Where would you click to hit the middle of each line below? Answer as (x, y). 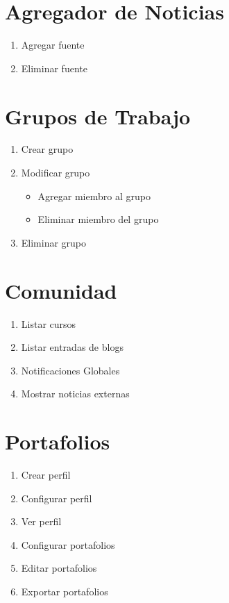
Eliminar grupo (54, 242)
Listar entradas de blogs (72, 347)
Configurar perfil (57, 498)
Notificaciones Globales (70, 370)
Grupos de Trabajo (98, 116)
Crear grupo (47, 149)
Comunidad (61, 290)
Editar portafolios (59, 568)
